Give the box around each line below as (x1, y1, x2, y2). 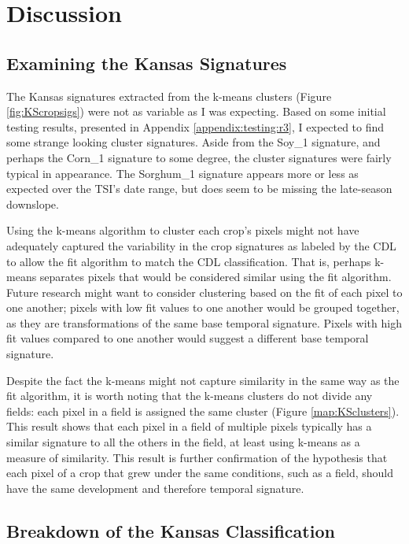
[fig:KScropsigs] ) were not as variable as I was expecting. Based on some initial (6, 103, 386, 120)
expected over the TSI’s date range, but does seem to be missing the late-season (6, 180, 392, 197)
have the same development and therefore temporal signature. (6, 479, 304, 496)
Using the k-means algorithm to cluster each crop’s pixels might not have (6, 222, 359, 239)
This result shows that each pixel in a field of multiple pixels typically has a (6, 418, 372, 435)
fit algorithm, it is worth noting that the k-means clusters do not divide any (6, 387, 373, 404)
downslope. (6, 195, 59, 212)
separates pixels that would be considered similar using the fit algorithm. (39, 268, 392, 285)
